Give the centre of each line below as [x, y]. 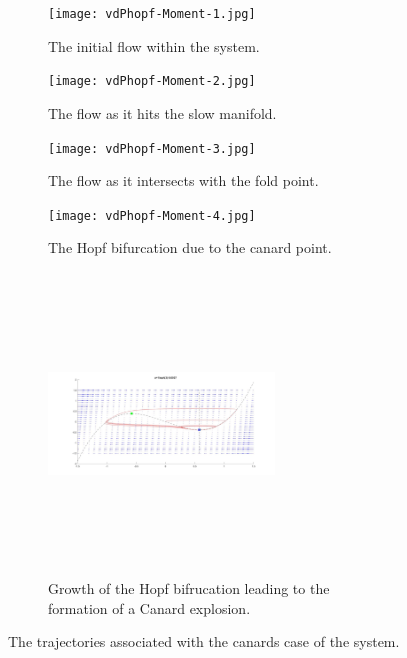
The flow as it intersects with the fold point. [183, 180]
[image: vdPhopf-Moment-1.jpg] [152, 14]
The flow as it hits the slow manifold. [162, 112]
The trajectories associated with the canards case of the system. [204, 641]
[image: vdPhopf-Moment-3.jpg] [152, 148]
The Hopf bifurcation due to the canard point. [190, 247]
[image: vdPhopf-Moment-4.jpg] [152, 215]
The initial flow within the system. [154, 45]
